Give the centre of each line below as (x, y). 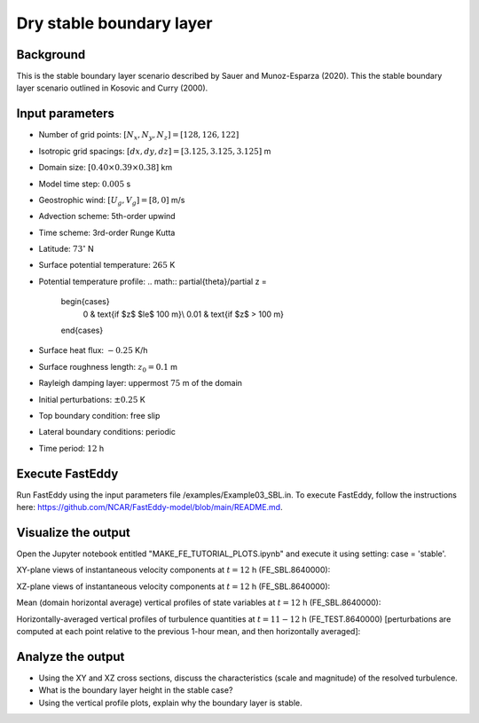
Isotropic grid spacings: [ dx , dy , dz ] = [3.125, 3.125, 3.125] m (155, 151)
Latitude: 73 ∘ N (67, 248)
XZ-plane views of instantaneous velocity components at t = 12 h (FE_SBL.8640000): (173, 586)
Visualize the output (73, 532)
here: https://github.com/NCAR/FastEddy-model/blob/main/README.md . (149, 507)
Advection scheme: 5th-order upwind (107, 216)
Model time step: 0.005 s (85, 184)
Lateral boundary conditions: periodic (107, 432)
